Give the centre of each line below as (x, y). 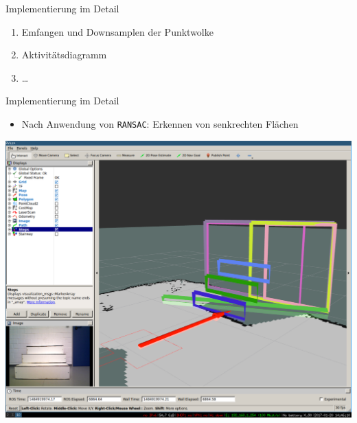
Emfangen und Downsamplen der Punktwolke (117, 31)
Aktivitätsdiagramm (64, 55)
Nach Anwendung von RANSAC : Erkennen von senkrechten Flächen (160, 123)
